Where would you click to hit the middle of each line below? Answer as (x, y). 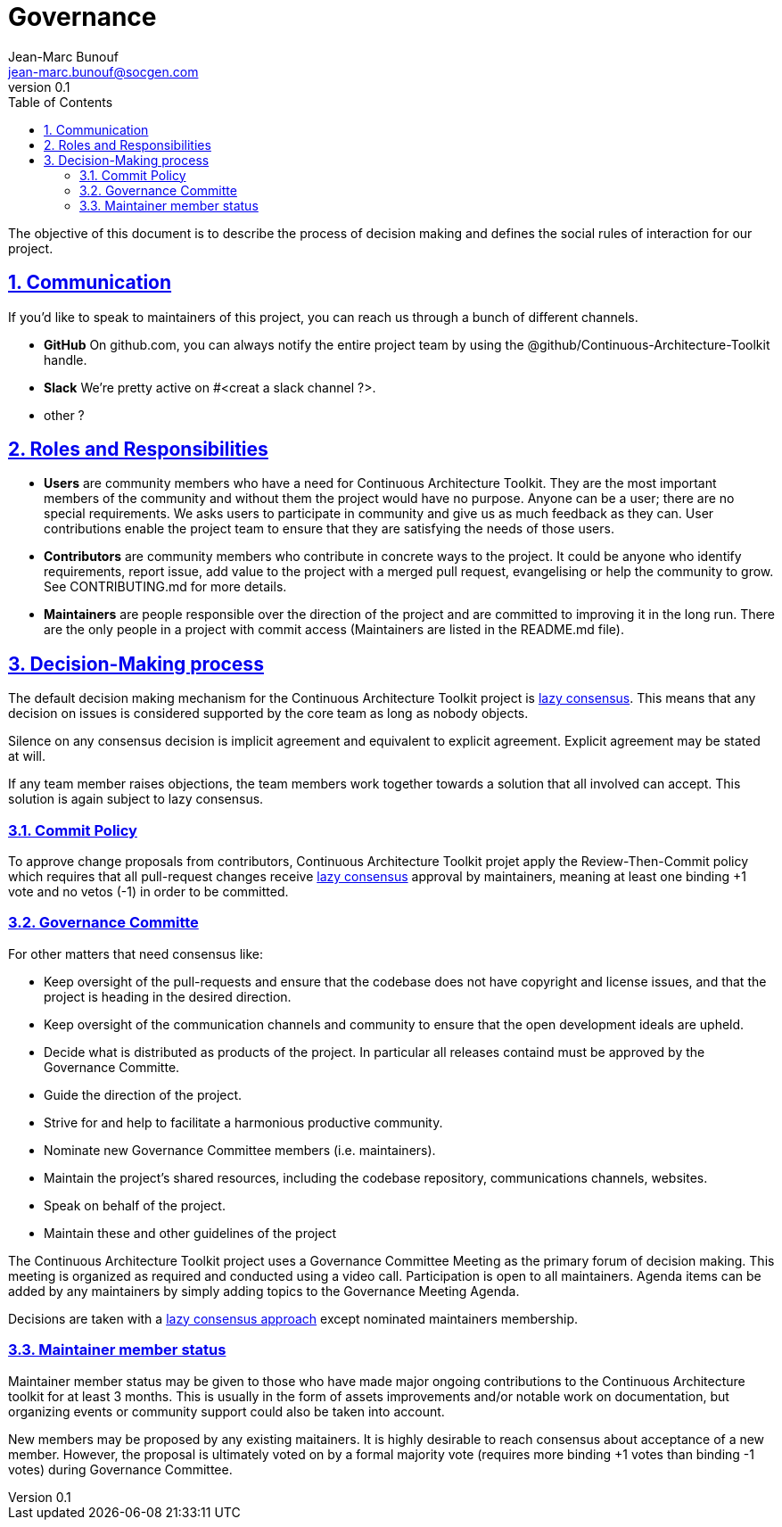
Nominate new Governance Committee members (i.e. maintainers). (240, 1150)
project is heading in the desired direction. (168, 996)
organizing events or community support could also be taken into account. (226, 1411)
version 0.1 (39, 87)
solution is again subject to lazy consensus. (136, 799)
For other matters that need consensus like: (136, 953)
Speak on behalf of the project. (135, 1205)
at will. (27, 756)
